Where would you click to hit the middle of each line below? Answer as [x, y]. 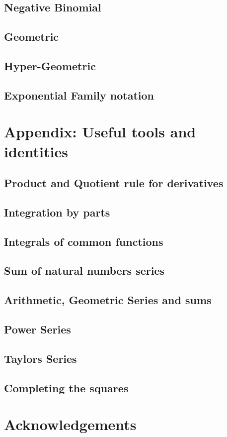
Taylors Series [40, 358]
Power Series [38, 329]
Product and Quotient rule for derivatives [114, 183]
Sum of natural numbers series [84, 271]
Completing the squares [66, 387]
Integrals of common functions [84, 241]
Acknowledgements [70, 424]
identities [36, 151]
